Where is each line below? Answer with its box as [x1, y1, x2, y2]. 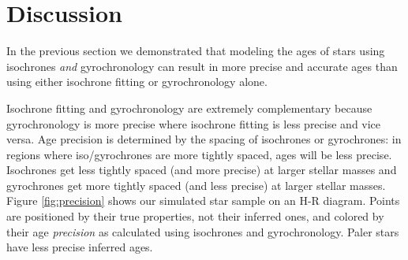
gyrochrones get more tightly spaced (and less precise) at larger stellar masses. [6, 176, 386, 193]
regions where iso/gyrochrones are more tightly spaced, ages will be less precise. [6, 146, 392, 162]
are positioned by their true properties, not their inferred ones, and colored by [6, 208, 384, 225]
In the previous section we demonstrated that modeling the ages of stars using [6, 43, 385, 59]
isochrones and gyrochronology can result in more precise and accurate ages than [6, 58, 398, 74]
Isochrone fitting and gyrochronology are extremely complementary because [6, 99, 372, 116]
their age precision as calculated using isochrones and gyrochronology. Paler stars [6, 223, 399, 240]
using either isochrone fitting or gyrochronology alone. [6, 73, 268, 90]
